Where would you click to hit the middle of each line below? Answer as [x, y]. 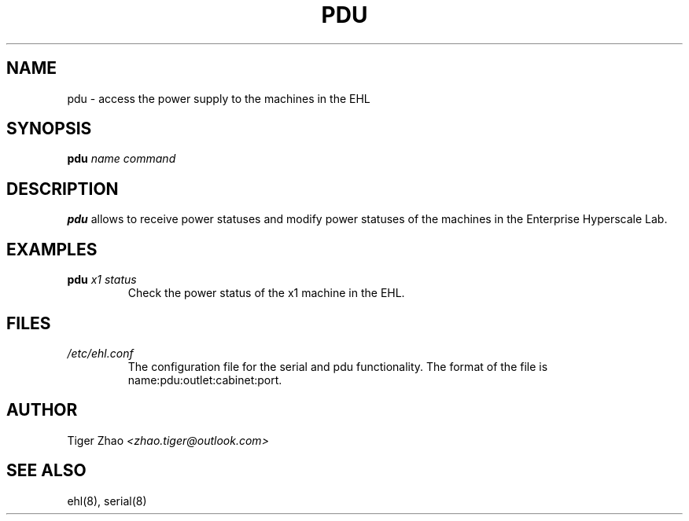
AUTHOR [42, 410]
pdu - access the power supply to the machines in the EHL [219, 98]
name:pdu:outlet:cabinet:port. [205, 380]
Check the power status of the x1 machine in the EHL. [266, 293]
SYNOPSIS [49, 129]
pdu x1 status [102, 280]
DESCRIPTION [63, 189]
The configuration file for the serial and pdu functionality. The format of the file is [338, 366]
